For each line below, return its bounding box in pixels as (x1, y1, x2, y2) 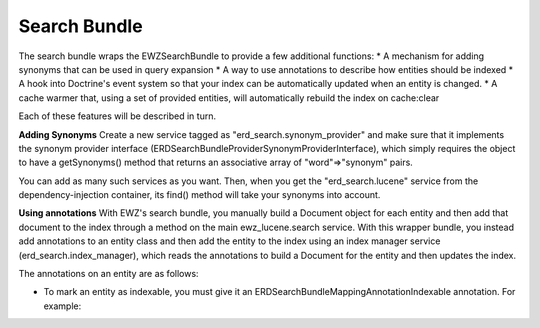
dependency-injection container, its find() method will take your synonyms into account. (18, 189, 381, 201)
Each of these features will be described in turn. (18, 110, 217, 122)
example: (43, 300, 82, 312)
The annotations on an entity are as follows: (18, 268, 199, 280)
